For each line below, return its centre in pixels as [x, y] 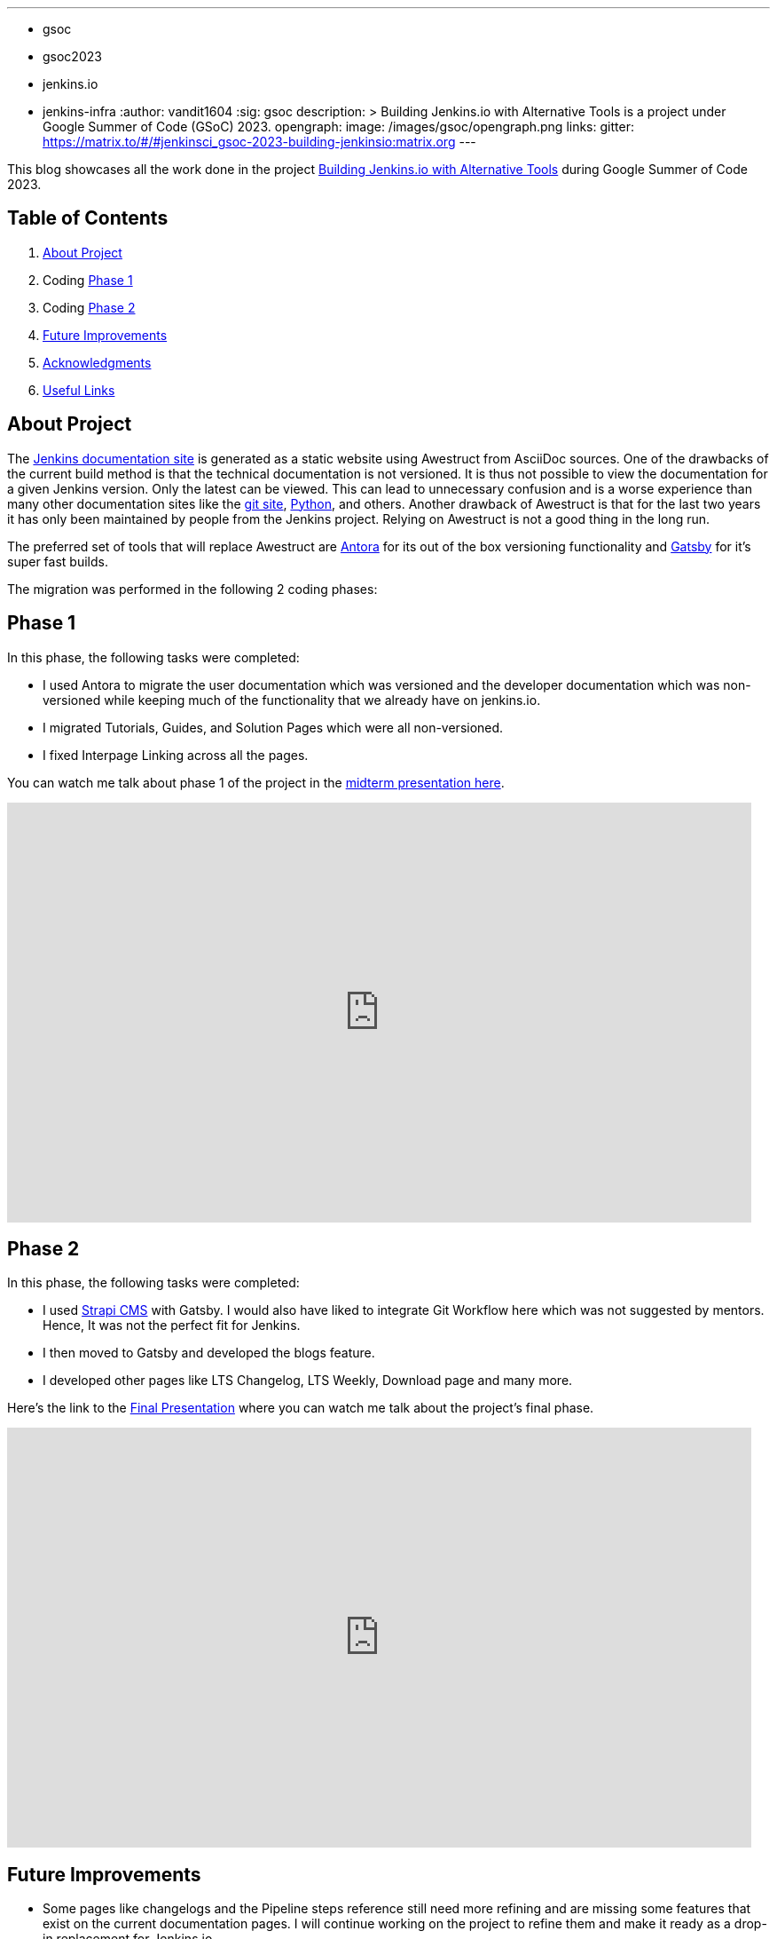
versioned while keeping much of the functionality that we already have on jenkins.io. [292, 700]
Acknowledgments [97, 362]
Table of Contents [88, 218]
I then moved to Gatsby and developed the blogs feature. [209, 1353]
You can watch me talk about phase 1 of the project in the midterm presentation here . [256, 782]
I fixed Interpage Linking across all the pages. [176, 755]
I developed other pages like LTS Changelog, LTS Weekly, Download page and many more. [308, 1381]
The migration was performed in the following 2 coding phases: [192, 589]
